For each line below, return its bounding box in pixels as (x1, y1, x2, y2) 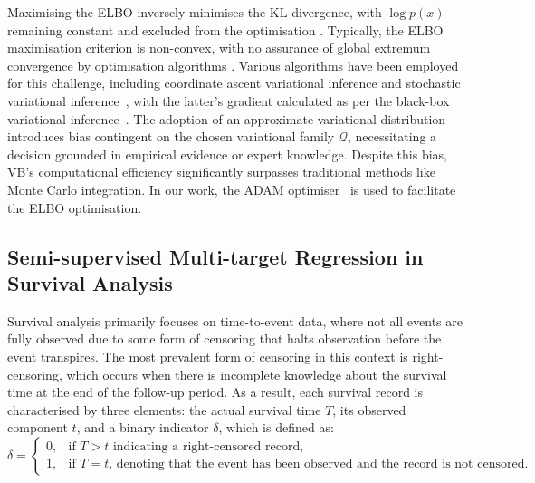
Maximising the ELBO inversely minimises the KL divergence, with (7, 3, 382, 21)
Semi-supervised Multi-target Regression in (7, 242, 424, 270)
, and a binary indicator (76, 418, 209, 437)
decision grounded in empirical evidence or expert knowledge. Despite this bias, (7, 144, 447, 163)
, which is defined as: (218, 418, 334, 437)
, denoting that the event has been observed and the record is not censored (109, 458, 525, 471)
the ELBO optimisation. (7, 198, 142, 217)
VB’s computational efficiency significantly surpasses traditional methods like (7, 162, 435, 181)
